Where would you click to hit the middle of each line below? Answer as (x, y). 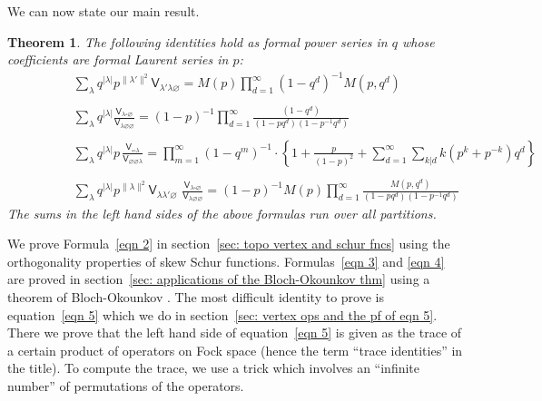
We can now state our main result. (103, 11)
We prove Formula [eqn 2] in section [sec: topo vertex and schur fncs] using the (229, 244)
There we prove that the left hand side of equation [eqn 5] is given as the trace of (235, 333)
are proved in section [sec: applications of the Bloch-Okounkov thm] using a (219, 279)
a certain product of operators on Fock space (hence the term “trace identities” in (235, 350)
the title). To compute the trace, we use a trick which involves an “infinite (214, 368)
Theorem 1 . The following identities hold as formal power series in (197, 41)
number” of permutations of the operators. (126, 385)
